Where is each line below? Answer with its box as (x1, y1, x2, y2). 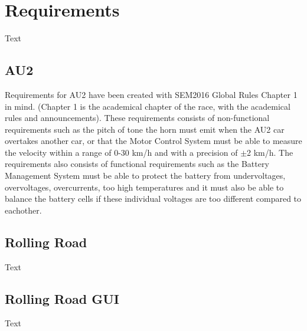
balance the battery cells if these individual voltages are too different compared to (5, 192, 302, 205)
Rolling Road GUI (5, 289, 119, 307)
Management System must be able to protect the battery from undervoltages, (5, 169, 286, 182)
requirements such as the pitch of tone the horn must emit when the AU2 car (5, 123, 285, 135)
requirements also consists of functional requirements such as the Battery (5, 158, 269, 170)
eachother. (5, 204, 42, 216)
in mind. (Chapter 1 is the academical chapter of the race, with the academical (5, 100, 290, 112)
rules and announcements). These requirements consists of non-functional (5, 112, 270, 124)
